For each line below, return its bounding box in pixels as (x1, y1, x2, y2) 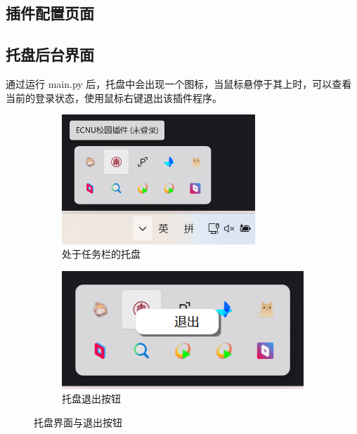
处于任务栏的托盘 (62, 246, 141, 261)
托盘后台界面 (6, 44, 94, 65)
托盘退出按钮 (62, 391, 121, 406)
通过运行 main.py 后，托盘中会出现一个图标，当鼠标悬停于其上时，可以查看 (6, 76, 352, 91)
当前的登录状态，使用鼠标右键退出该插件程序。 (6, 90, 222, 105)
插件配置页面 (6, 2, 94, 24)
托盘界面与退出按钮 (34, 415, 122, 430)
